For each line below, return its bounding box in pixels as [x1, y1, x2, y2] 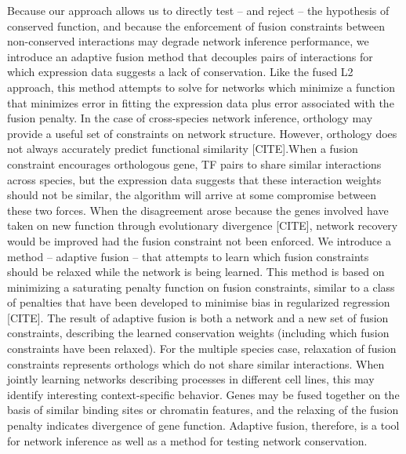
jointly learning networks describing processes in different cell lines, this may [7, 371, 375, 387]
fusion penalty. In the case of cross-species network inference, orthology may [7, 110, 373, 126]
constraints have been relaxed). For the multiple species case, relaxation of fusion [7, 340, 397, 357]
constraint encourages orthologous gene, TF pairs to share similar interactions [7, 155, 382, 172]
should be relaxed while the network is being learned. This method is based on [7, 263, 385, 280]
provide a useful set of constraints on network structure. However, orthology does [7, 125, 397, 141]
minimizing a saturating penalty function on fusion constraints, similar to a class [7, 278, 395, 295]
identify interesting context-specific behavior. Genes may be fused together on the [7, 386, 400, 402]
